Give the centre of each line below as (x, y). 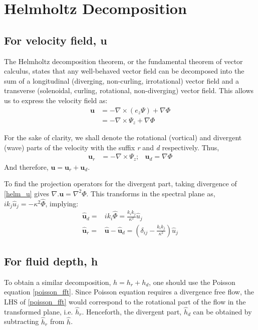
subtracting (22, 321)
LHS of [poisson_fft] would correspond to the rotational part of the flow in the (125, 302)
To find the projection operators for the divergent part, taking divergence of (120, 184)
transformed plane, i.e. (39, 311)
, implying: (62, 203)
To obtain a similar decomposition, (58, 282)
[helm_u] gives (27, 193)
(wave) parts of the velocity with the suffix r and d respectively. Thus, (112, 147)
